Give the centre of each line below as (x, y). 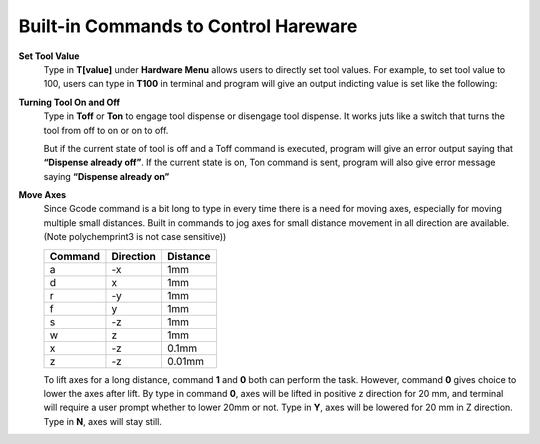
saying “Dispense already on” (106, 176)
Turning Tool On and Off (69, 102)
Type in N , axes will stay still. (102, 421)
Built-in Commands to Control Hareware (188, 26)
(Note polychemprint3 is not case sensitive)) (135, 237)
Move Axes (42, 195)
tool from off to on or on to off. (106, 130)
